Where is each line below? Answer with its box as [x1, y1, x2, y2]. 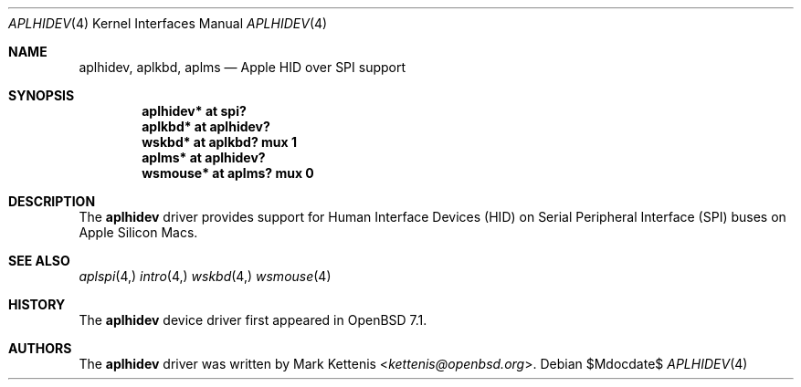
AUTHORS [8, 340, 72, 356]
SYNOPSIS [8, 88, 75, 103]
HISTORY [8, 297, 66, 312]
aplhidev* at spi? [142, 103, 247, 119]
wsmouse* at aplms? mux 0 [142, 165, 314, 181]
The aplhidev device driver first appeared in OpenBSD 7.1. [79, 312, 427, 328]
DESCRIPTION [8, 193, 96, 209]
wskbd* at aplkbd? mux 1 [142, 134, 298, 150]
